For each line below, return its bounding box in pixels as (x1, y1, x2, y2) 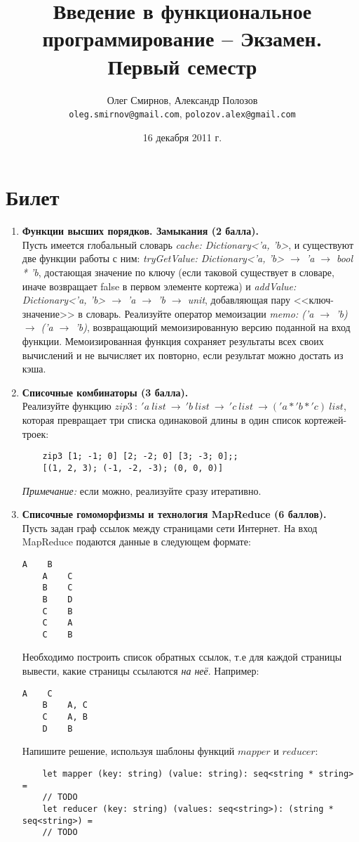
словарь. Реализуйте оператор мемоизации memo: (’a (86, 306, 314, 320)
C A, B (42, 711, 88, 722)
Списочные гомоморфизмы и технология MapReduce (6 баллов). (22, 507, 327, 522)
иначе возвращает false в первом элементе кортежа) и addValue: (22, 278, 297, 293)
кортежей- (304, 413, 347, 427)
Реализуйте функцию (22, 399, 111, 413)
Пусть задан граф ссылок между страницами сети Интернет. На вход (22, 520, 318, 535)
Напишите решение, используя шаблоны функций (22, 744, 235, 758)
